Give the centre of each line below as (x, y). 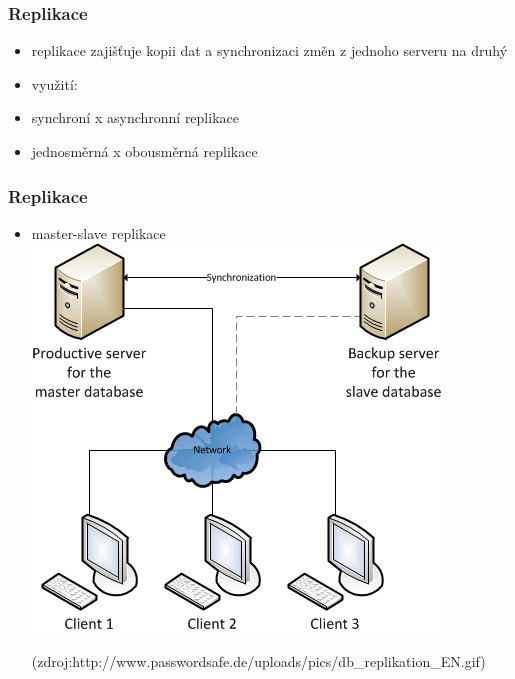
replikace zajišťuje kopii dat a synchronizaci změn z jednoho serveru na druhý (269, 50)
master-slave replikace (98, 232)
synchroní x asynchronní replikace (135, 117)
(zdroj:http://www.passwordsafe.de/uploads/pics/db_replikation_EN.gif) (258, 661)
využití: (54, 83)
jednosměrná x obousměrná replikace (144, 151)
